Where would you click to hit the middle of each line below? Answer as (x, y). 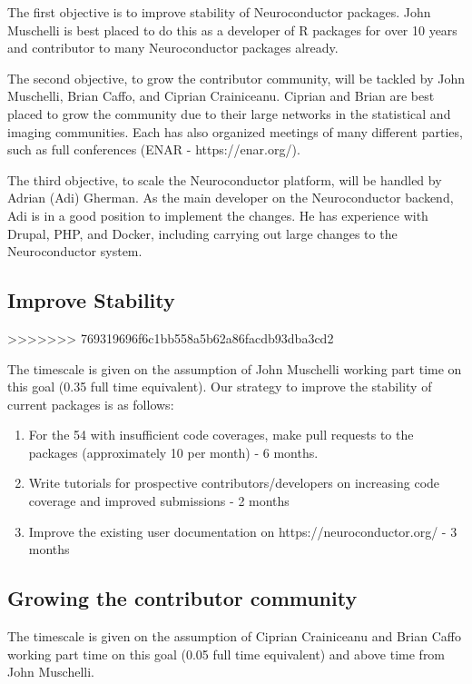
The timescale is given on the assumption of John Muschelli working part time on (235, 368)
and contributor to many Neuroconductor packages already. (173, 48)
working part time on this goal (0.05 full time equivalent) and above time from (226, 654)
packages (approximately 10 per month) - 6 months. (173, 452)
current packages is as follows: (91, 404)
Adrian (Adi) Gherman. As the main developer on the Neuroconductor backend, (231, 198)
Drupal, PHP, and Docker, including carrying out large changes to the (202, 233)
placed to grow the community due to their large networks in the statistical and (229, 113)
